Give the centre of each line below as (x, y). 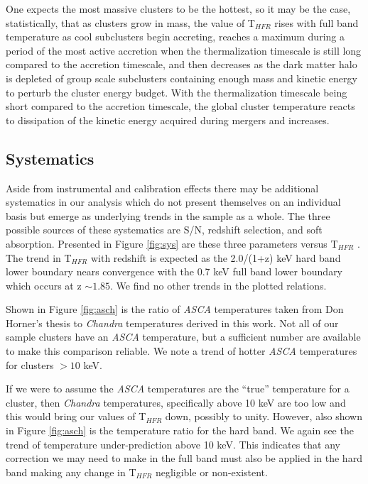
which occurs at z (44, 285)
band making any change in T (71, 472)
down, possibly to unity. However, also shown (264, 416)
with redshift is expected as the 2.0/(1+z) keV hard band (216, 257)
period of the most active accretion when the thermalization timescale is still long (184, 50)
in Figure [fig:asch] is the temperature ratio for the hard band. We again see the (180, 430)
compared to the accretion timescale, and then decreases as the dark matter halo (182, 64)
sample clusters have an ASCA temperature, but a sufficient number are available (183, 337)
